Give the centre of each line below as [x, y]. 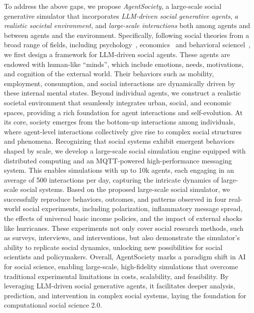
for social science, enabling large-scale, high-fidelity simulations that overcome [121, 266]
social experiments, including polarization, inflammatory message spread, [133, 208]
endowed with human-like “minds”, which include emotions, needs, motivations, [124, 64]
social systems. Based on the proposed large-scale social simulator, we [125, 189]
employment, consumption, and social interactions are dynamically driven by [120, 83]
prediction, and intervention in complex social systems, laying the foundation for [125, 295]
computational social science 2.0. [53, 305]
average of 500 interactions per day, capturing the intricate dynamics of [112, 179]
